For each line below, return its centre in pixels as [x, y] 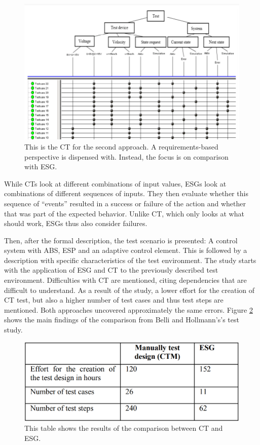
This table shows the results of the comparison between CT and [124, 428]
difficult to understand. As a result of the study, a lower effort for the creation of [129, 290]
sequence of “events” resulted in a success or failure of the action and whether [125, 203]
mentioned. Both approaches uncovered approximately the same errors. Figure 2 [128, 309]
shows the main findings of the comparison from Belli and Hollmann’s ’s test [122, 320]
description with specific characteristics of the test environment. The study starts [130, 260]
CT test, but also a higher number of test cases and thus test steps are [114, 300]
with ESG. [41, 166]
